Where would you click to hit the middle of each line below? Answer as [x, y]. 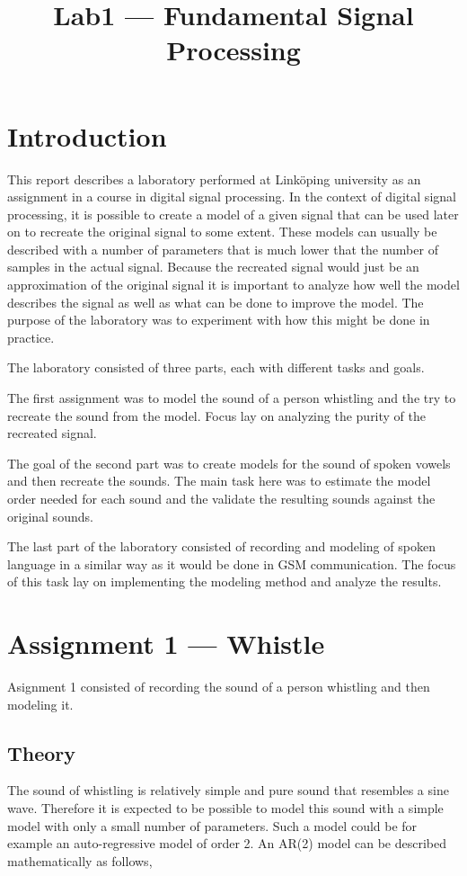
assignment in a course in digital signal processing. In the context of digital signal [232, 197]
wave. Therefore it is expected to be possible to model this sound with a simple [225, 808]
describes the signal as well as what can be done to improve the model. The [216, 302]
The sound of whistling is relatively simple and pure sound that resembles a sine [228, 790]
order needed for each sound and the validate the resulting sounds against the [221, 498]
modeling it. [40, 704]
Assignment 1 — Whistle [166, 644]
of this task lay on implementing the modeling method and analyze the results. [225, 581]
